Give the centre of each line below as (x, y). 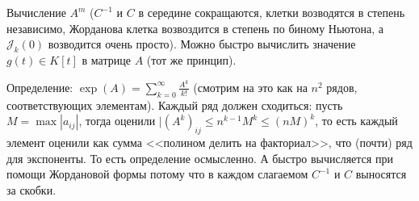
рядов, (342, 87)
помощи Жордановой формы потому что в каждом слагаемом (157, 174)
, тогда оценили (117, 121)
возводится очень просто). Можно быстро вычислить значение (202, 44)
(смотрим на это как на (250, 87)
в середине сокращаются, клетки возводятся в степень (272, 13)
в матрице (106, 60)
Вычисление (36, 13)
